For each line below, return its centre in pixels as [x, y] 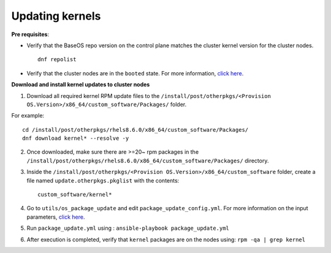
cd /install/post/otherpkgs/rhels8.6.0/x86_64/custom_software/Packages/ [135, 130]
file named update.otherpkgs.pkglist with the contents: [103, 180]
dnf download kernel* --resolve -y [76, 138]
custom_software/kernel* [75, 195]
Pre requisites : [30, 34]
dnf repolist [57, 59]
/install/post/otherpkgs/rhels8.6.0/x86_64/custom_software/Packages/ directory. [148, 160]
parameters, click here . [56, 217]
